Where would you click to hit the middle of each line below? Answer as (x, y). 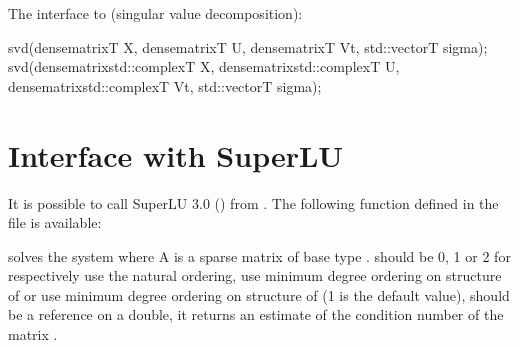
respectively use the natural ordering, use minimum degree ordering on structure (255, 275)
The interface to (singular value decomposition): (155, 13)
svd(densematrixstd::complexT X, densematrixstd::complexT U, (204, 66)
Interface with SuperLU (176, 154)
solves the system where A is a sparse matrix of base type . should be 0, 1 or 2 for (259, 255)
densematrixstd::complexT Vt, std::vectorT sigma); (165, 85)
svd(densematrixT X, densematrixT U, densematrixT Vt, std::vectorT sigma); (248, 46)
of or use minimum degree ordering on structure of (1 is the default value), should (259, 294)
